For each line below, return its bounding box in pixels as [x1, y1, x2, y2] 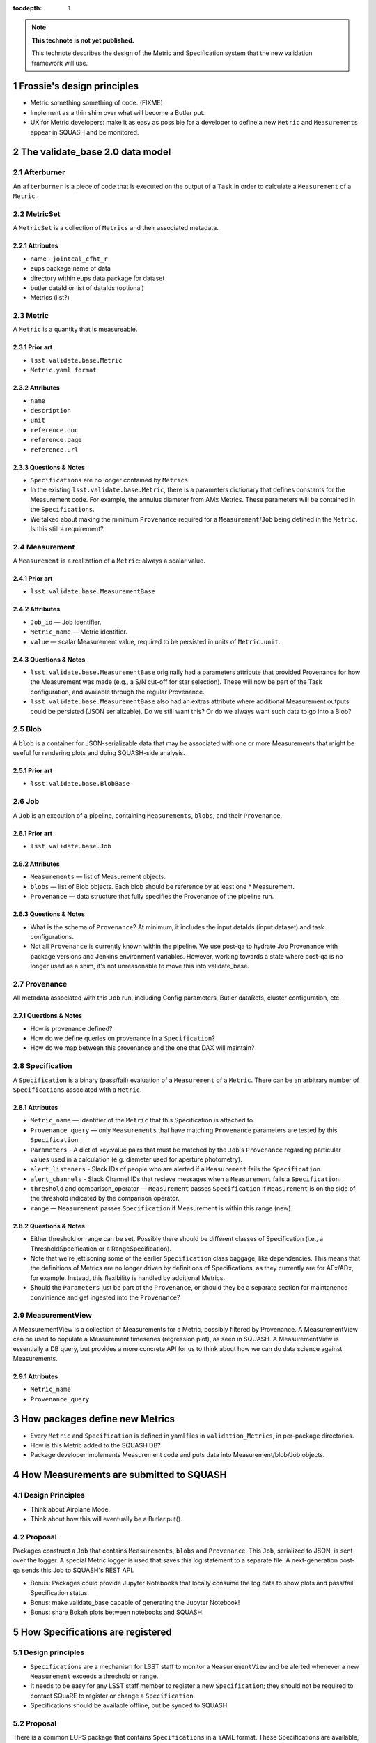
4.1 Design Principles [13, 1491, 85, 1500]
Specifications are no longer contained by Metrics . [30, 475, 191, 484]
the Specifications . [30, 505, 95, 514]
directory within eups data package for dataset [30, 274, 165, 282]
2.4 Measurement [13, 542, 75, 551]
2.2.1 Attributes [13, 241, 58, 250]
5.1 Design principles [13, 1647, 85, 1657]
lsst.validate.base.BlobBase [30, 779, 130, 788]
